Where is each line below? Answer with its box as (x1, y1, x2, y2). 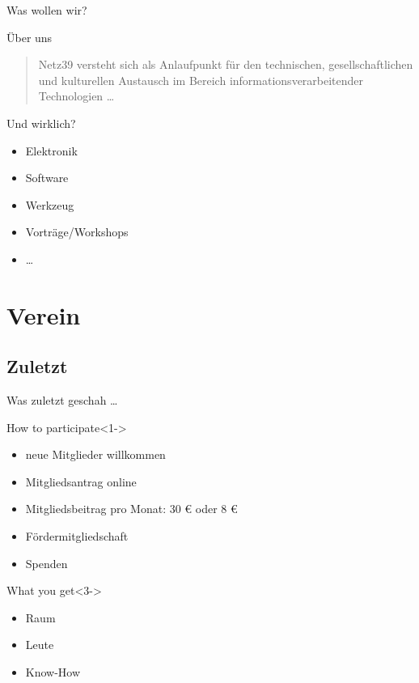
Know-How (25, 664, 81, 681)
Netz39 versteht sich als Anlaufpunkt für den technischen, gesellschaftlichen (38, 56, 413, 73)
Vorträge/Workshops (25, 223, 129, 240)
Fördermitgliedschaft (25, 528, 129, 545)
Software (25, 169, 69, 186)
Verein (6, 298, 81, 331)
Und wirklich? (6, 114, 76, 131)
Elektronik (25, 142, 78, 159)
